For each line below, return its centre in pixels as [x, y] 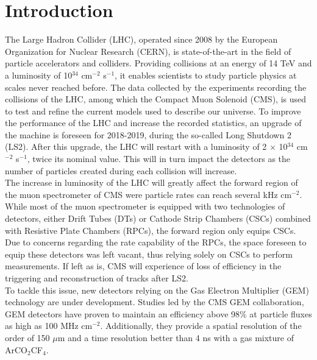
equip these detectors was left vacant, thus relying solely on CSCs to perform [149, 254]
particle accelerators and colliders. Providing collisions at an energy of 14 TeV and [158, 63]
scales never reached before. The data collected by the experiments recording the [156, 87]
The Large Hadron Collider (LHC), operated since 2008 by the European [141, 39]
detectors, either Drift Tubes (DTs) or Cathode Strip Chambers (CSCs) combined [158, 218]
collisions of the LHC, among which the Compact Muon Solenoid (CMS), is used [156, 99]
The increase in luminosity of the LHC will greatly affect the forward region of [151, 182]
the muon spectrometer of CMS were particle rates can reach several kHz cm [148, 194]
